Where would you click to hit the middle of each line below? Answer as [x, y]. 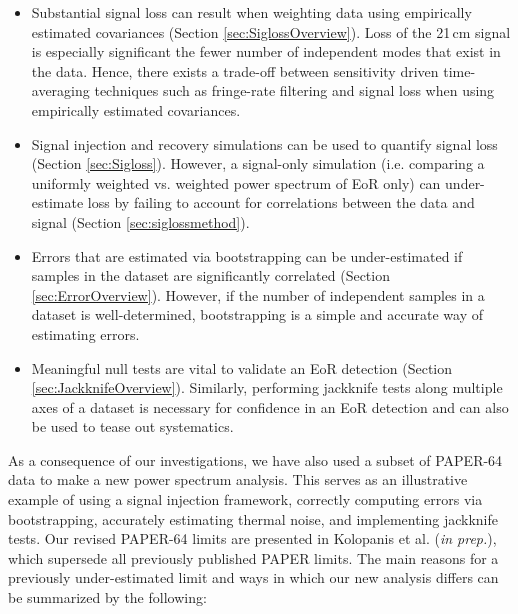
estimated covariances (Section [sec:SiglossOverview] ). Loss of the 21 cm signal [271, 31]
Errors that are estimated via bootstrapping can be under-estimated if [247, 255]
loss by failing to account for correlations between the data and [281, 202]
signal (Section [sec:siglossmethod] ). [140, 221]
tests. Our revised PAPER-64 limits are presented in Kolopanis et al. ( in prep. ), [252, 538]
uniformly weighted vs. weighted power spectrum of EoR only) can [236, 182]
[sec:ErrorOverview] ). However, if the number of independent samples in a [258, 294]
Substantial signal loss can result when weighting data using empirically [251, 12]
